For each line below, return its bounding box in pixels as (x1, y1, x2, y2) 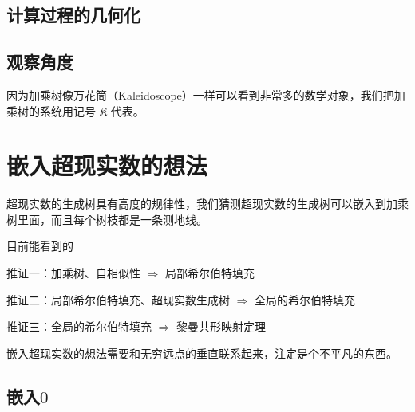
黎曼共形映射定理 (176, 318, 267, 335)
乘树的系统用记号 (6, 102, 96, 119)
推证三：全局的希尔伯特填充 (6, 318, 152, 335)
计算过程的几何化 (6, 2, 140, 27)
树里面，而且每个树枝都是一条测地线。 (6, 210, 207, 227)
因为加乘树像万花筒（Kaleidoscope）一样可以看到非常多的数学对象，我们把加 (6, 86, 405, 103)
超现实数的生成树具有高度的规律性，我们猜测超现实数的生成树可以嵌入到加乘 (6, 195, 409, 212)
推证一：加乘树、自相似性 (6, 265, 140, 281)
